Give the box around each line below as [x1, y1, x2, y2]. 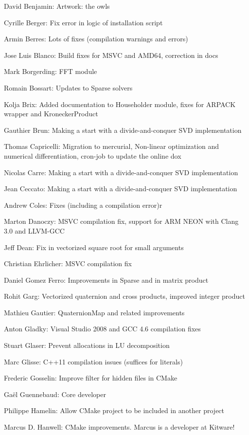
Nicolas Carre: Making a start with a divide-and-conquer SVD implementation [4, 167, 238, 177]
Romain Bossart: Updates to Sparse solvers [4, 82, 133, 92]
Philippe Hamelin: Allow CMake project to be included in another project [4, 405, 225, 416]
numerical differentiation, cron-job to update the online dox [4, 150, 181, 161]
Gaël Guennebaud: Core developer [4, 389, 106, 399]
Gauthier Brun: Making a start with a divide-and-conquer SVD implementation [4, 125, 242, 135]
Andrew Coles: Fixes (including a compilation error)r [4, 199, 162, 210]
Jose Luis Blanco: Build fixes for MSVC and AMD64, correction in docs [4, 50, 218, 60]
